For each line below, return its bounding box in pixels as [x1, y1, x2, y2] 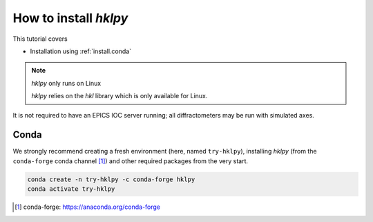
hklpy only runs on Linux [31, 79, 102, 87]
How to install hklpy [12, 10, 128, 26]
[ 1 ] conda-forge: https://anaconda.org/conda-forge [15, 203, 161, 211]
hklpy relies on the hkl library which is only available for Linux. [31, 92, 208, 100]
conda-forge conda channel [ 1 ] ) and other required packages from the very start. [12, 156, 249, 165]
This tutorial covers [12, 35, 68, 43]
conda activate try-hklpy [27, 185, 115, 193]
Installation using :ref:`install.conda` [30, 47, 131, 55]
